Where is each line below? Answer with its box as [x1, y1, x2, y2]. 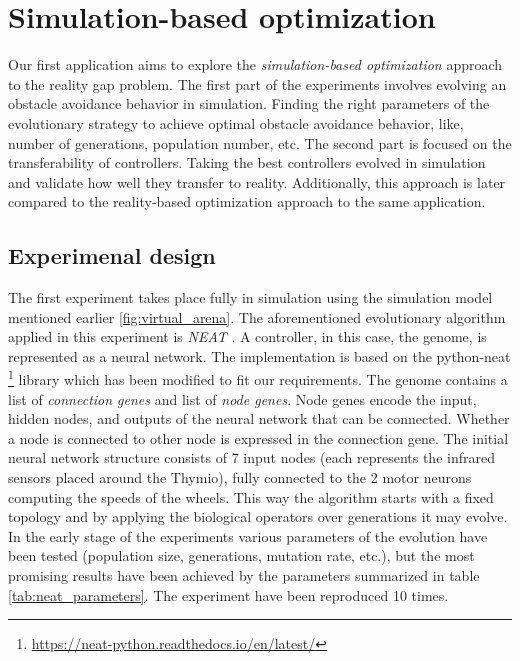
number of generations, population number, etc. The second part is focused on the [8, 132, 512, 153]
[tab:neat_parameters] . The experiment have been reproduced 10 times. [8, 584, 449, 605]
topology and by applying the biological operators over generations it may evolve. [8, 506, 508, 527]
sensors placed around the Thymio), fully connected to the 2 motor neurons [8, 467, 472, 488]
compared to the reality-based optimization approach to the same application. [8, 191, 486, 212]
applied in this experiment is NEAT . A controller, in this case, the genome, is [8, 326, 487, 347]
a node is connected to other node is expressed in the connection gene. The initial [8, 427, 509, 448]
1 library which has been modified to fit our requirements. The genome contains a [8, 366, 508, 390]
